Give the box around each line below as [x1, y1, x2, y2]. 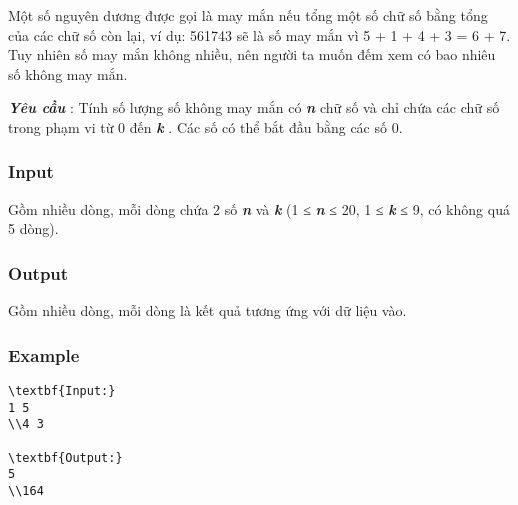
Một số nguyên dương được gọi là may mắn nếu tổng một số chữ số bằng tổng [8, 5, 488, 25]
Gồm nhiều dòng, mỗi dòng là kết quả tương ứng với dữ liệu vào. [8, 300, 407, 321]
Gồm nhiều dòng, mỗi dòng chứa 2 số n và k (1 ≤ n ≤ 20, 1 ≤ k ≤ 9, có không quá [8, 198, 510, 219]
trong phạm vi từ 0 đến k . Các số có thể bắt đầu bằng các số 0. [8, 116, 403, 137]
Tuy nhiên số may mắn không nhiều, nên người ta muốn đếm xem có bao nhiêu [8, 44, 496, 65]
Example [8, 342, 80, 367]
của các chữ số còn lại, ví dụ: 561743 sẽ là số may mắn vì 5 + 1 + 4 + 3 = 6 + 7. [8, 24, 511, 45]
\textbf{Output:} [8, 450, 123, 465]
